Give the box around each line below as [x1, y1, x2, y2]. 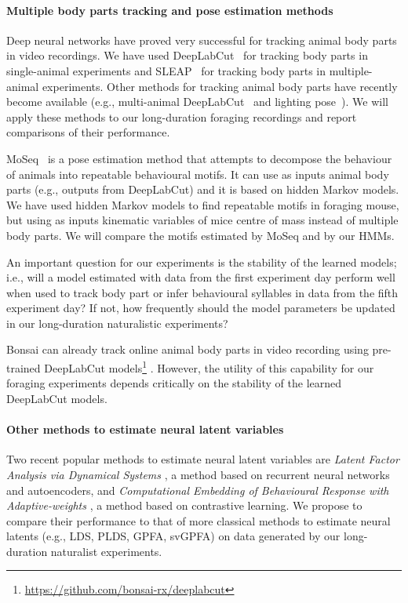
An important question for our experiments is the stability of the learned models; [6, 253, 397, 270]
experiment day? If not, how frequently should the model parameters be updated [6, 300, 395, 316]
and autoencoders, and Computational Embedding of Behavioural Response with [6, 481, 389, 498]
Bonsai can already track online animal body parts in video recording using [6, 341, 369, 358]
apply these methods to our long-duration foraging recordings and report [6, 108, 357, 125]
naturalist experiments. [50, 543, 162, 559]
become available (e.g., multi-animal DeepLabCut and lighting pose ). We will [6, 93, 388, 110]
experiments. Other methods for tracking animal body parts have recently [42, 78, 398, 94]
